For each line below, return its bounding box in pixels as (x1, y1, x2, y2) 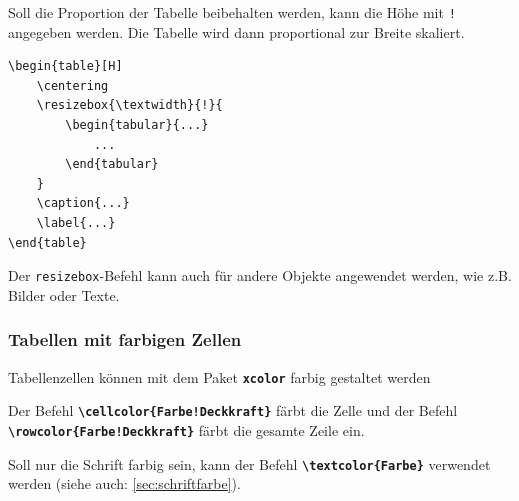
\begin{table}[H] (8, 59, 123, 74)
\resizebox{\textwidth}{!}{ (36, 98, 223, 113)
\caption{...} (36, 196, 130, 211)
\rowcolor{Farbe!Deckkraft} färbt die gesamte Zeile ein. (8, 419, 365, 440)
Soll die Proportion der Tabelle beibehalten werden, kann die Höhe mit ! (8, 2, 456, 22)
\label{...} (36, 216, 116, 230)
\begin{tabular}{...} (65, 118, 209, 133)
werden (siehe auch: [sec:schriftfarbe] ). (8, 473, 241, 494)
